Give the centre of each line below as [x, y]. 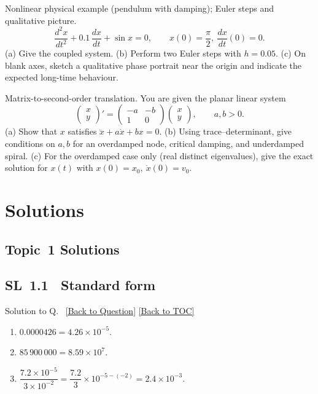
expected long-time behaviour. [62, 77]
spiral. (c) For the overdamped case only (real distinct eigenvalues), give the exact [159, 155]
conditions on [30, 144]
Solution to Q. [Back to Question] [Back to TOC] [100, 311]
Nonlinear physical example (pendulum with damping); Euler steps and [140, 8]
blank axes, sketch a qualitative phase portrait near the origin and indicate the [153, 65]
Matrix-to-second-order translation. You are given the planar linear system [145, 97]
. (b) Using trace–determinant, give [226, 131]
